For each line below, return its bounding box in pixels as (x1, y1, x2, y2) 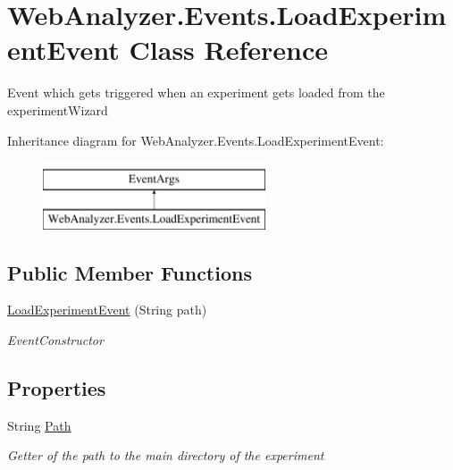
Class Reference (129, 31, 329, 68)
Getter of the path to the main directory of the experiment (7, 446, 324, 465)
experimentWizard (7, 100, 108, 119)
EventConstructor (7, 331, 104, 349)
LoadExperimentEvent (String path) (7, 300, 207, 319)
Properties (7, 374, 106, 402)
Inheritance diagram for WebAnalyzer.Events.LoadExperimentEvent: (7, 130, 384, 149)
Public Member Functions (7, 258, 252, 286)
